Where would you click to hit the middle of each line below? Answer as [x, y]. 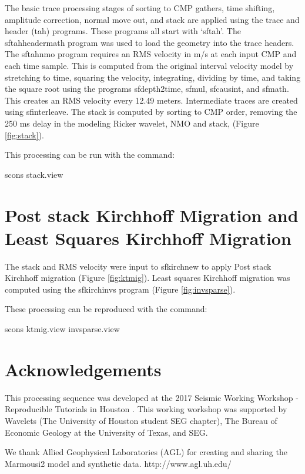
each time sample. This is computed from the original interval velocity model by [149, 65]
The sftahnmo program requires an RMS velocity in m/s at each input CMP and [151, 54]
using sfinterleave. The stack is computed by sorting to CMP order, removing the [151, 112]
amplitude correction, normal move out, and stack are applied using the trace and [152, 19]
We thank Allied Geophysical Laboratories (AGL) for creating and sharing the [146, 452]
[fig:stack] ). [24, 135]
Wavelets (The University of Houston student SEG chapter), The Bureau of [141, 420]
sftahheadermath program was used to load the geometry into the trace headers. [150, 42]
